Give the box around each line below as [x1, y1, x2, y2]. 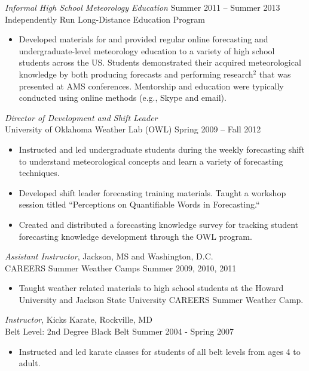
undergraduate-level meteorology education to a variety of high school [19, 44, 275, 57]
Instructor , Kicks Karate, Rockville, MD [5, 313, 152, 326]
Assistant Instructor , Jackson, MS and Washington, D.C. [5, 250, 213, 262]
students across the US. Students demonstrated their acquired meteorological [19, 56, 301, 69]
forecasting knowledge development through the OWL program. [19, 230, 252, 242]
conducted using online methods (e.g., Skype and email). [19, 91, 227, 104]
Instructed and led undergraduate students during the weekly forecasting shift [19, 143, 305, 155]
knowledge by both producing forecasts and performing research [19, 67, 253, 80]
